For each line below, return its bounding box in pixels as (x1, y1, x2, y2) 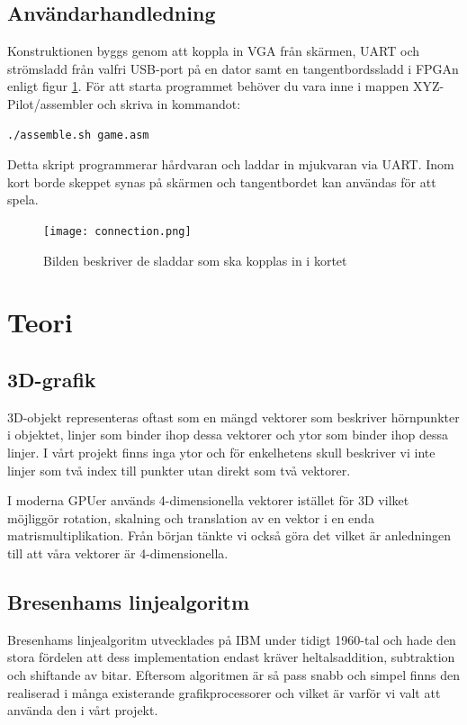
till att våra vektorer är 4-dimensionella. (7, 543, 229, 562)
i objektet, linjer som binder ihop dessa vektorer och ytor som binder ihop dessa (7, 425, 448, 444)
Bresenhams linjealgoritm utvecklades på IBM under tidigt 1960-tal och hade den (7, 630, 456, 648)
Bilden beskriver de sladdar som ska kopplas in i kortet (43, 250, 347, 269)
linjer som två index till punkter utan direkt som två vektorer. (7, 460, 351, 479)
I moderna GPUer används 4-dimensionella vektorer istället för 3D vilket (7, 491, 409, 510)
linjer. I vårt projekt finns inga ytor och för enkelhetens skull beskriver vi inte (7, 442, 436, 461)
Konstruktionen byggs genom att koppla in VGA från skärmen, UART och (7, 41, 419, 60)
